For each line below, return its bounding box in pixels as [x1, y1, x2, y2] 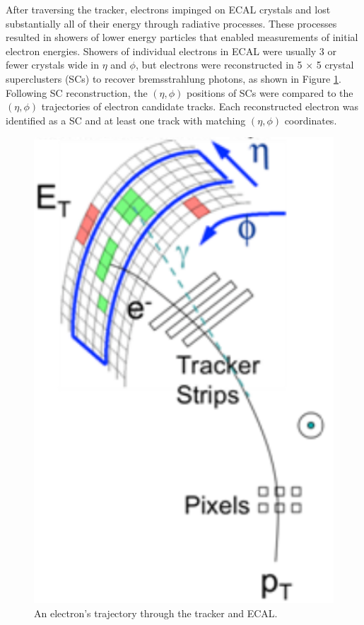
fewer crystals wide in [6, 57, 100, 72]
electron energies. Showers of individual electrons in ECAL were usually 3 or [6, 43, 336, 58]
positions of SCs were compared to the [187, 85, 353, 100]
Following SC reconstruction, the [6, 85, 148, 100]
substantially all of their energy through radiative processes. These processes [6, 16, 337, 30]
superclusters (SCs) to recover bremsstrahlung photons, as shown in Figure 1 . [6, 71, 341, 86]
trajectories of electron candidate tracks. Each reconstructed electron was [41, 99, 359, 114]
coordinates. [284, 112, 337, 127]
